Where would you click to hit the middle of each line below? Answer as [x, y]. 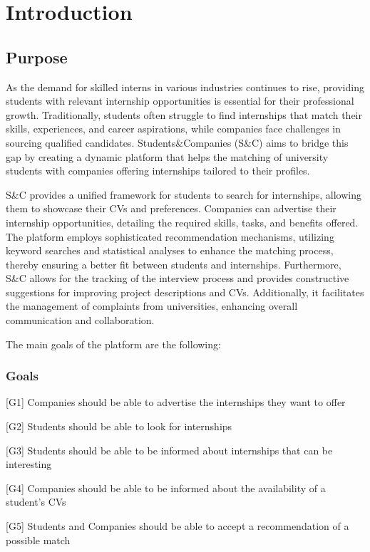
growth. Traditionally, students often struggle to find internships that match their [184, 114]
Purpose [37, 57]
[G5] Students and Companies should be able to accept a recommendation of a [178, 526]
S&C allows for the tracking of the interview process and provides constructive [178, 278]
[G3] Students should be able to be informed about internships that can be [169, 450]
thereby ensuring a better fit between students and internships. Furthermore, [174, 264]
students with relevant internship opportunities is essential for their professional [180, 101]
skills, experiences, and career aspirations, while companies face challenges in [174, 129]
